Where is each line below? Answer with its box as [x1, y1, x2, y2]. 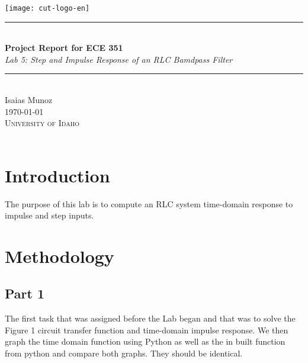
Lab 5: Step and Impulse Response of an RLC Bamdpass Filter [5, 53, 233, 65]
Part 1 [5, 284, 45, 303]
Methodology [5, 243, 114, 268]
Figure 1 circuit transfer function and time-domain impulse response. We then [5, 323, 288, 336]
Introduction [5, 163, 110, 187]
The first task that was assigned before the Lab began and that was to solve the [5, 312, 296, 325]
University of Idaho [5, 117, 79, 129]
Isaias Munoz [5, 94, 53, 106]
